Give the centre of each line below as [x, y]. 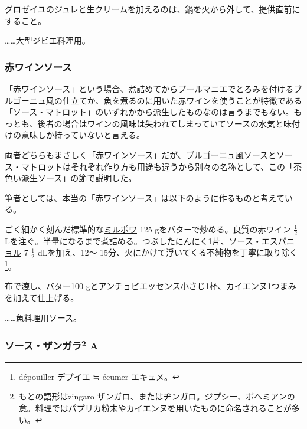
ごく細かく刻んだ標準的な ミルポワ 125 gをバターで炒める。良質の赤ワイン [148, 229]
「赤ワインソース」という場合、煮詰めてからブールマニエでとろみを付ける [149, 89]
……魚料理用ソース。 [43, 317]
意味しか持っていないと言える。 [83, 135]
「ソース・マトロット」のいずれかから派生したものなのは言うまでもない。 [149, 112]
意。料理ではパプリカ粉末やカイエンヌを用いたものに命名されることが [155, 408]
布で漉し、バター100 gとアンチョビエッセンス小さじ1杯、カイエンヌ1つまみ [151, 286]
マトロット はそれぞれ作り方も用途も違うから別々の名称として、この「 [157, 166]
